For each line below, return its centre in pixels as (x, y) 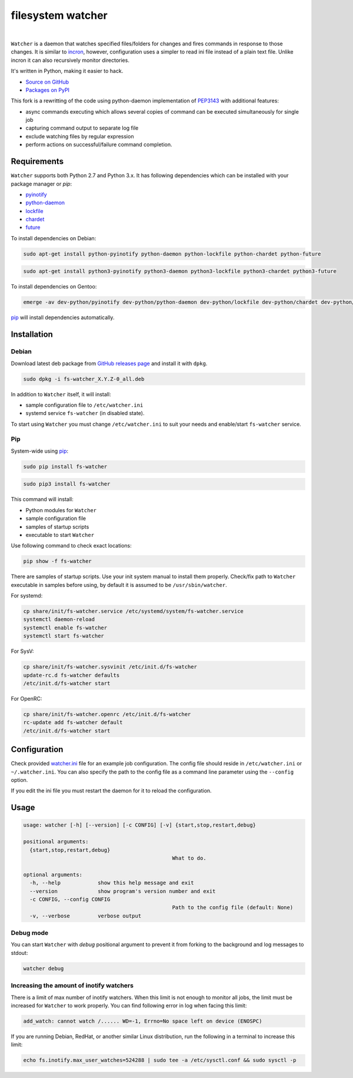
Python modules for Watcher (61, 510)
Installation (32, 335)
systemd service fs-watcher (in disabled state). (85, 413)
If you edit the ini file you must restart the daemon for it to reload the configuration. (111, 791)
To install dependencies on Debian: (54, 238)
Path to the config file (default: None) (233, 908)
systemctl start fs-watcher (64, 636)
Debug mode (30, 933)
